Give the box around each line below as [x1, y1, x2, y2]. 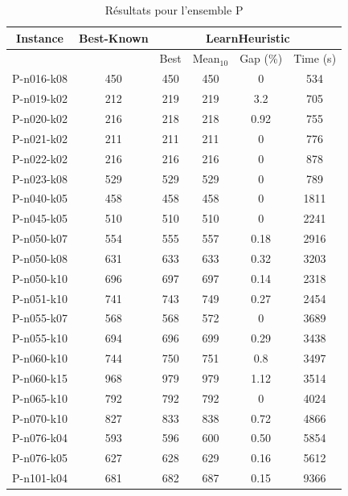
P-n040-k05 [12, 190, 68, 207]
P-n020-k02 [12, 109, 68, 126]
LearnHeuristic [205, 29, 290, 46]
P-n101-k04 [12, 469, 68, 486]
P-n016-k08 [12, 70, 68, 87]
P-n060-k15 [12, 369, 68, 386]
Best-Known [79, 29, 149, 46]
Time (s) [293, 50, 337, 67]
